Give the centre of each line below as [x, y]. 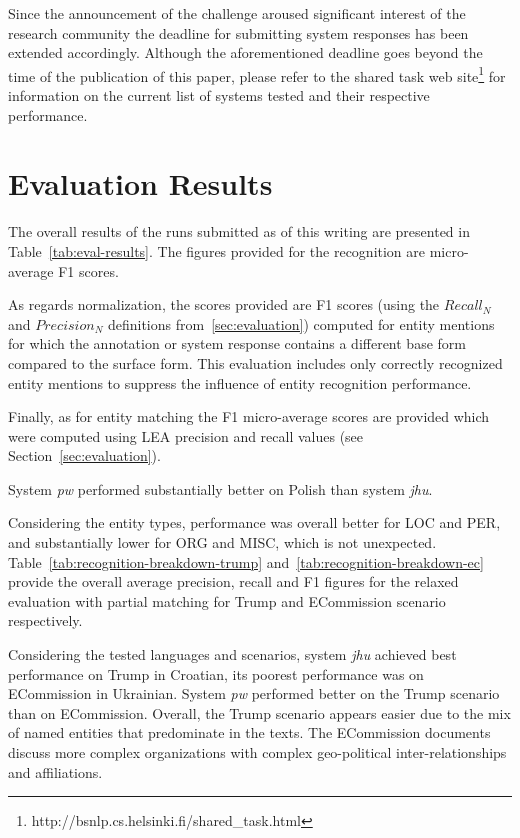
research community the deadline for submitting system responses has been [238, 32]
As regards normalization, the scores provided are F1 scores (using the [224, 304]
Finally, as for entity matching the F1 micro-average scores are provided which [249, 416]
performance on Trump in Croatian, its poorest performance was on [216, 673]
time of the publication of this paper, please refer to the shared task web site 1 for [257, 74]
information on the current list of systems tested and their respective [219, 95]
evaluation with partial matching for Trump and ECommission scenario [227, 600]
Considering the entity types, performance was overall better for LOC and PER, [254, 522]
